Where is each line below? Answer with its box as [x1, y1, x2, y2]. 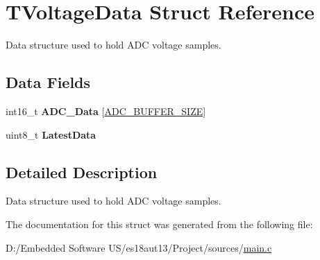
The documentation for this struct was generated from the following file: [6, 216, 313, 231]
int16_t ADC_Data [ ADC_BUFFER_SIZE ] [6, 103, 206, 118]
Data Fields [6, 71, 91, 93]
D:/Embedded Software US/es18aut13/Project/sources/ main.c [6, 240, 272, 254]
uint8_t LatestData [6, 127, 96, 141]
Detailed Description [6, 161, 158, 182]
